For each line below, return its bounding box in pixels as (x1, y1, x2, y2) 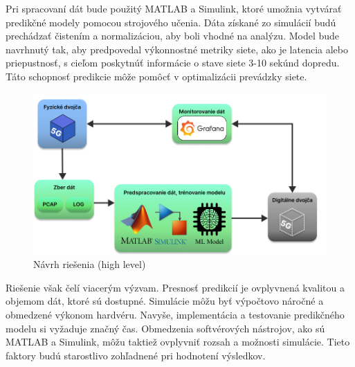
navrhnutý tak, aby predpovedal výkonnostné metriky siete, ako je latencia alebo (6, 42, 348, 56)
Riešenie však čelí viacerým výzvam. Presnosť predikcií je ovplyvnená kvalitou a (6, 280, 345, 294)
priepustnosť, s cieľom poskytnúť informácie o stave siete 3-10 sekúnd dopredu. (6, 55, 340, 70)
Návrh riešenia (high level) (33, 257, 146, 271)
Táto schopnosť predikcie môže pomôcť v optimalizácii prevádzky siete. (6, 69, 307, 83)
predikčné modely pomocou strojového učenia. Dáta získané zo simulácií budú (6, 15, 336, 29)
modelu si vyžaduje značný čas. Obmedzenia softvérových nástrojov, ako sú (6, 321, 325, 335)
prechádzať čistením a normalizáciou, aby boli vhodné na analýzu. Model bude (6, 28, 340, 43)
